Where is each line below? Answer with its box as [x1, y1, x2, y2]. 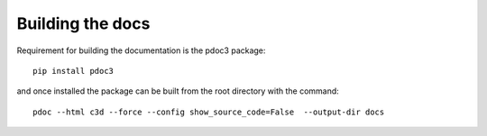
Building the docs [16, 14, 151, 33]
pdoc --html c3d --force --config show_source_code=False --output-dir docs [32, 106, 385, 117]
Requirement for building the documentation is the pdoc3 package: [16, 45, 266, 56]
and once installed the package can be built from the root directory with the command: [16, 86, 340, 96]
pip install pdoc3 [32, 66, 115, 76]
